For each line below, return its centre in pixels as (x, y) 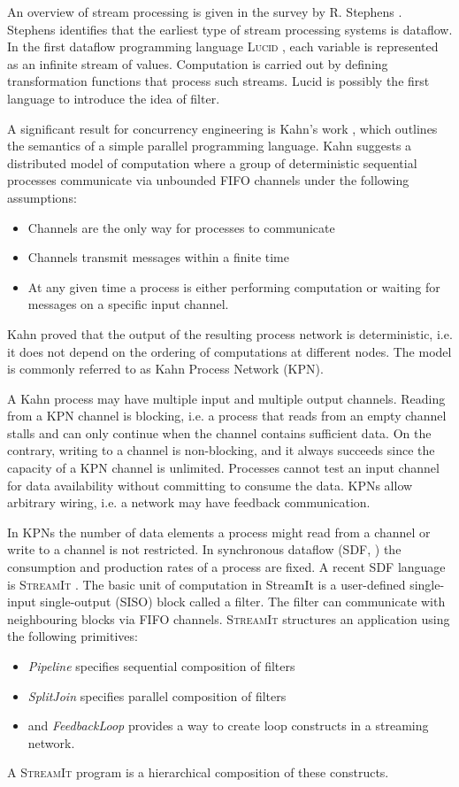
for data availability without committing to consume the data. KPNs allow (210, 485)
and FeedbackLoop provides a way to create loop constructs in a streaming (228, 725)
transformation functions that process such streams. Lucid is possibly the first (218, 81)
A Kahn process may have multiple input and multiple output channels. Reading (226, 398)
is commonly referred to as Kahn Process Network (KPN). (165, 369)
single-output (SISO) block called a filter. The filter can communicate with (243, 602)
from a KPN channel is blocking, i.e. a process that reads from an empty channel (227, 416)
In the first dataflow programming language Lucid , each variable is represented (223, 46)
